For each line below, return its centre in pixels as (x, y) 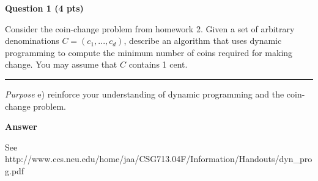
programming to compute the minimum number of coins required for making (149, 52)
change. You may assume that (61, 64)
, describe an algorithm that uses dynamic (203, 41)
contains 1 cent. (158, 64)
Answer (21, 126)
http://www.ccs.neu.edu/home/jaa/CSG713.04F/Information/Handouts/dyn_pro (159, 159)
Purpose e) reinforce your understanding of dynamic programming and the (145, 94)
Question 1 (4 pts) (44, 8)
